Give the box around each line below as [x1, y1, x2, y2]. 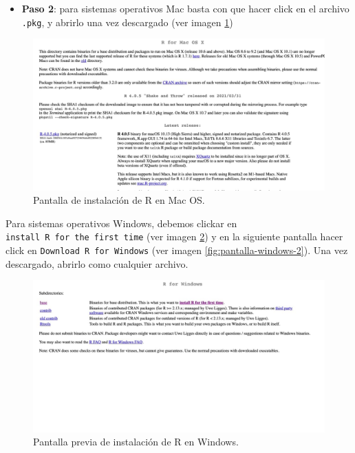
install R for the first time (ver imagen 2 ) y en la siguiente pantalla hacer [6, 229, 343, 244]
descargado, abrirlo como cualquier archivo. [6, 256, 189, 271]
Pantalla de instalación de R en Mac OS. [33, 193, 205, 207]
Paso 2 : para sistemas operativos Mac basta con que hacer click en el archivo [21, 1, 349, 15]
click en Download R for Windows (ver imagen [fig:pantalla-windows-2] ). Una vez [6, 242, 348, 257]
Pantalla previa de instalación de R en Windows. [33, 434, 239, 449]
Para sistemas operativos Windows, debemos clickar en [6, 215, 237, 230]
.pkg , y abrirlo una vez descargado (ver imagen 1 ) [21, 14, 233, 29]
